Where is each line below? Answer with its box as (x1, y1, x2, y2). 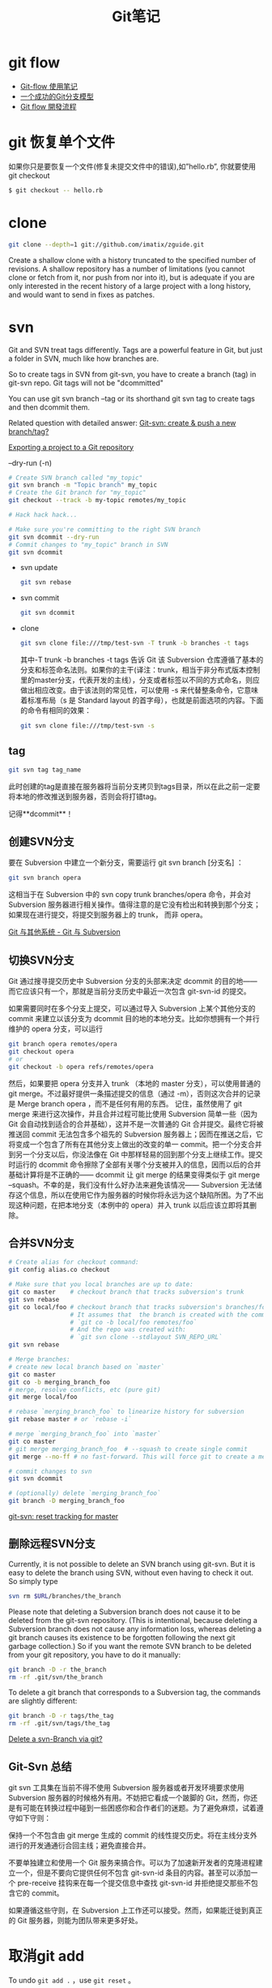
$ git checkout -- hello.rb (8, 186, 104, 195)
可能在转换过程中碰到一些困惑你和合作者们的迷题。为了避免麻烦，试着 (22, 1803, 257, 1813)
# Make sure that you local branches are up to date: (8, 1281, 194, 1289)
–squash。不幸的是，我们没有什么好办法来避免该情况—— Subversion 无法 (8, 1179, 255, 1189)
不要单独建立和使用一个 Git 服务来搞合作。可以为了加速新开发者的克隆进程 (8, 1858, 257, 1867)
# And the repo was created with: (70, 1325, 186, 1334)
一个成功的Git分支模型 (19, 91, 95, 101)
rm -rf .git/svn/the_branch (8, 1672, 104, 1681)
